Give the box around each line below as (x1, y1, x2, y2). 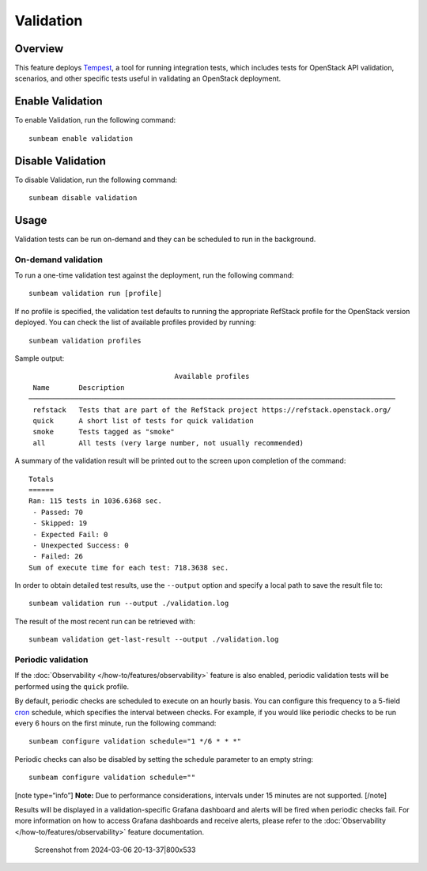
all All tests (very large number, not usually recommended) (32, 438, 304, 447)
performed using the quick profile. (14, 681, 130, 691)
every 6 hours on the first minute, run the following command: (14, 718, 217, 728)
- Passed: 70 (32, 507, 83, 517)
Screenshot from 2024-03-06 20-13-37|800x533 (34, 845, 196, 854)
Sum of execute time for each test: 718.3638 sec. (28, 562, 229, 572)
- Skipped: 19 (32, 519, 88, 528)
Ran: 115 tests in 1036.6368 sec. (28, 497, 162, 506)
